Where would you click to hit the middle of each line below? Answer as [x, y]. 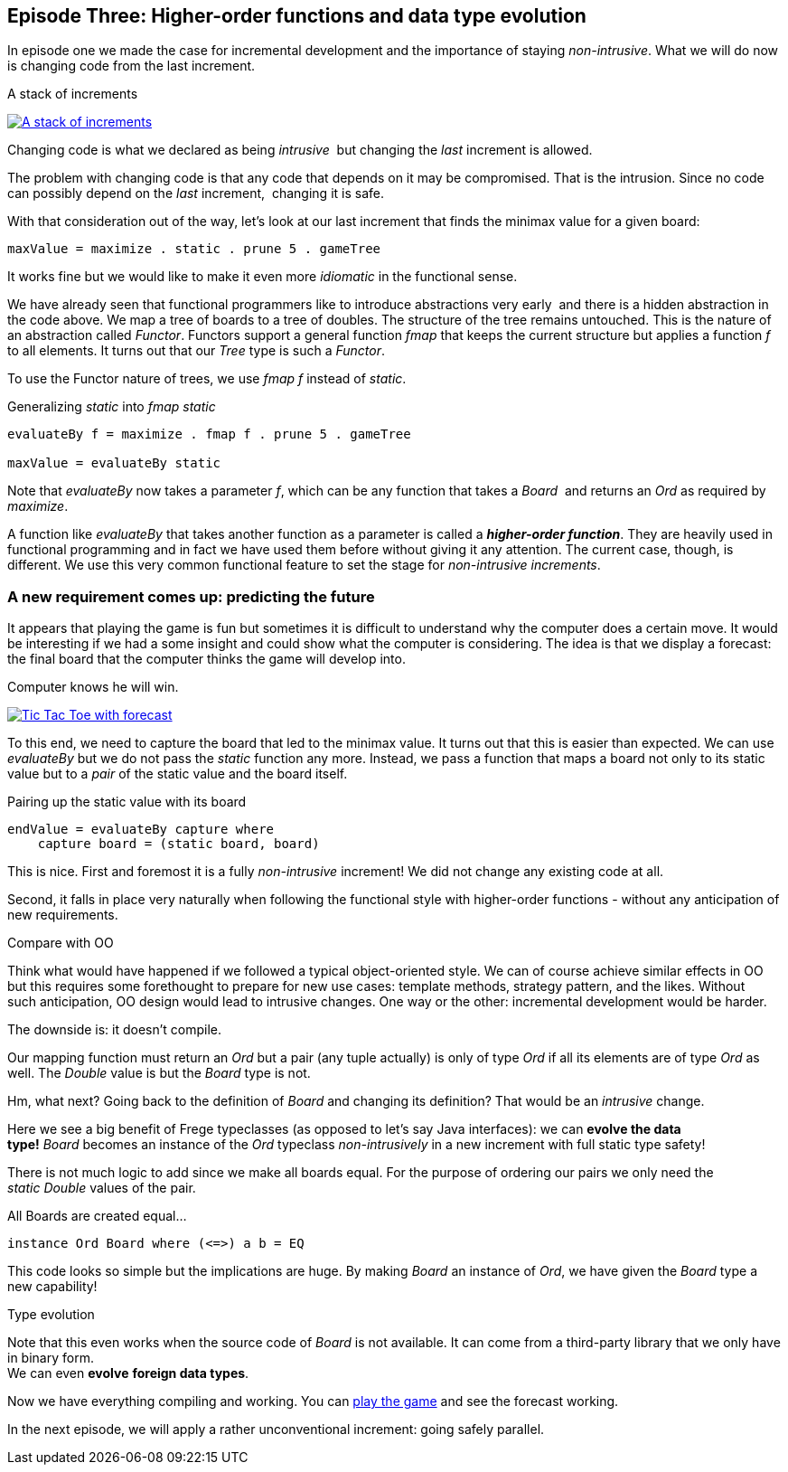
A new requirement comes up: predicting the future [191, 596]
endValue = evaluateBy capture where [141, 830]
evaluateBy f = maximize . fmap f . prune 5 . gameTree [209, 434]
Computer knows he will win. [93, 687]
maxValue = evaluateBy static [114, 463]
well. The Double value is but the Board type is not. [159, 1073]
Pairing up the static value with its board [127, 802]
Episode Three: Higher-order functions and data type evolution [297, 16]
